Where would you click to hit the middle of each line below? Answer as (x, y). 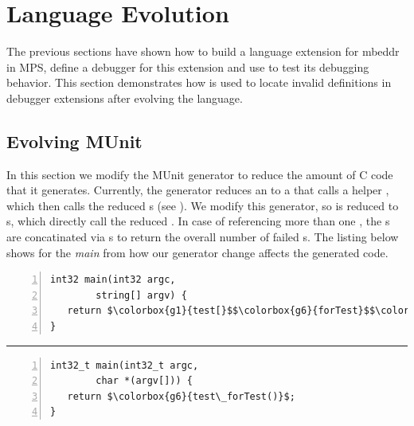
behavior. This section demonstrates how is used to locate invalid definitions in (199, 82)
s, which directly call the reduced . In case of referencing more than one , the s (198, 221)
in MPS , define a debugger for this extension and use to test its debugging (188, 66)
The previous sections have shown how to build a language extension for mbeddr (203, 51)
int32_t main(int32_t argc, (125, 365)
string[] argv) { (141, 295)
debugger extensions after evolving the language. (125, 98)
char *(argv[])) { (144, 381)
